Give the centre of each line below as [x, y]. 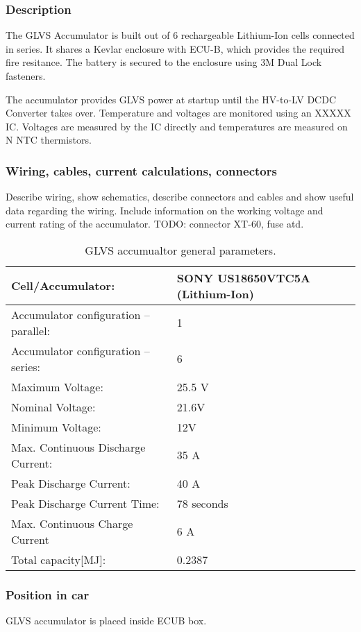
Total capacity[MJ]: [59, 559]
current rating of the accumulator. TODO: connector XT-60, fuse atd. [155, 224]
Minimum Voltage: [56, 427]
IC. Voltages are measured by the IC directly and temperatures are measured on [177, 126]
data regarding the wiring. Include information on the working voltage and [165, 210]
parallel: [31, 330]
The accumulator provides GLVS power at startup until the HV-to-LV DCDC [171, 99]
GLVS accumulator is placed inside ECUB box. [106, 621]
